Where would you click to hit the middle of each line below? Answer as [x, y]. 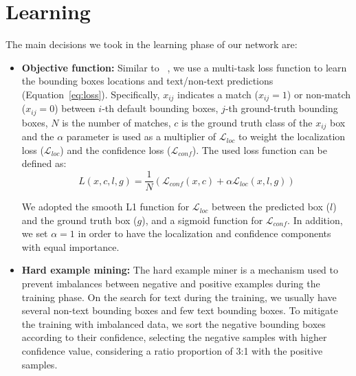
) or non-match [319, 94]
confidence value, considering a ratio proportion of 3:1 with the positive [172, 351]
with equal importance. [70, 246]
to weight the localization [292, 136]
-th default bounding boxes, [160, 108]
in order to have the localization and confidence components [204, 233]
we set [35, 233]
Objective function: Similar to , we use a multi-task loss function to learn [184, 67]
